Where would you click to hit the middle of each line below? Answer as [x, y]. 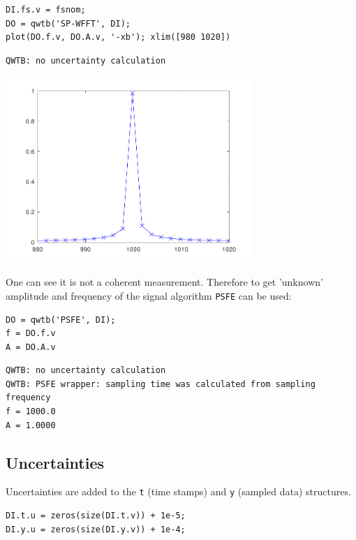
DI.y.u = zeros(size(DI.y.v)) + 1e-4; [96, 529]
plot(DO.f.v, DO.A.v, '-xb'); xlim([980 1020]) [118, 37]
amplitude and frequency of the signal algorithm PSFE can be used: [149, 295]
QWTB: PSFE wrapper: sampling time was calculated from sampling [161, 384]
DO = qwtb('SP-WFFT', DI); [68, 23]
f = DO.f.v [31, 334]
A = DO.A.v [31, 347]
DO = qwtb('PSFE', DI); [61, 320]
